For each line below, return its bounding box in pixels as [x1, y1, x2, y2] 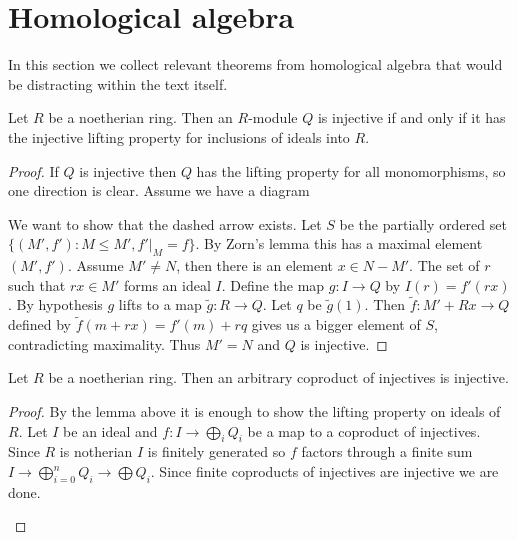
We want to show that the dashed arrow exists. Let [8, 213, 322, 234]
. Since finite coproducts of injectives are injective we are [150, 461, 499, 482]
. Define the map [221, 274, 325, 295]
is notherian [59, 441, 133, 462]
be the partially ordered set [339, 213, 507, 234]
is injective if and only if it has [317, 107, 506, 128]
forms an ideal [123, 274, 211, 295]
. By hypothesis [8, 294, 103, 315]
